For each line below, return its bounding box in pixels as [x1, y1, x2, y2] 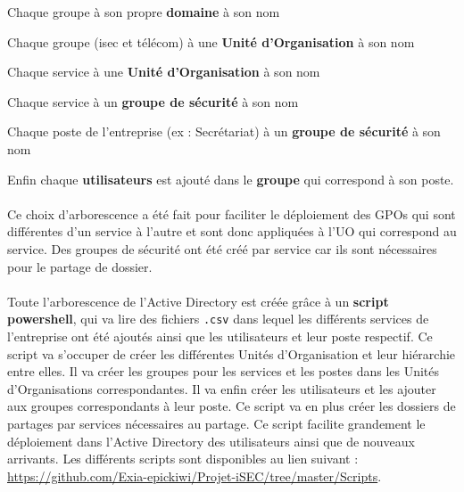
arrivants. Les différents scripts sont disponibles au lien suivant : [7, 449, 359, 468]
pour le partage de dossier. [7, 257, 153, 275]
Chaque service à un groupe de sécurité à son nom [7, 92, 299, 111]
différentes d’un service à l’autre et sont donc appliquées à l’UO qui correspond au [7, 222, 457, 241]
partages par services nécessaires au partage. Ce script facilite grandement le [7, 414, 426, 432]
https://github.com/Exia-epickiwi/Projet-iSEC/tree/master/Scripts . [7, 466, 382, 485]
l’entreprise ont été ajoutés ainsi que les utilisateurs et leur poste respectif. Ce [7, 326, 433, 345]
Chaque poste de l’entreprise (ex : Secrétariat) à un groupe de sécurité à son [7, 122, 441, 141]
